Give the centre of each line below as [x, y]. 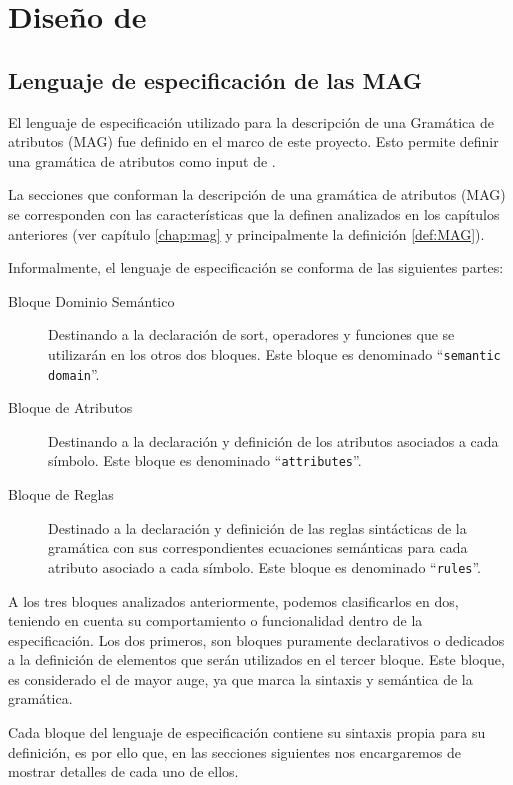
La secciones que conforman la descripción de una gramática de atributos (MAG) [257, 194]
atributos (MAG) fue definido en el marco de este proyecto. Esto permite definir [253, 141]
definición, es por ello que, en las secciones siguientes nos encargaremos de [234, 751]
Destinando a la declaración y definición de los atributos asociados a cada [273, 440]
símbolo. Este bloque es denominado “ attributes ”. [205, 460]
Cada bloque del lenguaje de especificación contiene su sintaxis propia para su [247, 732]
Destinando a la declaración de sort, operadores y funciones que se [251, 334]
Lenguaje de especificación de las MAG [215, 79]
